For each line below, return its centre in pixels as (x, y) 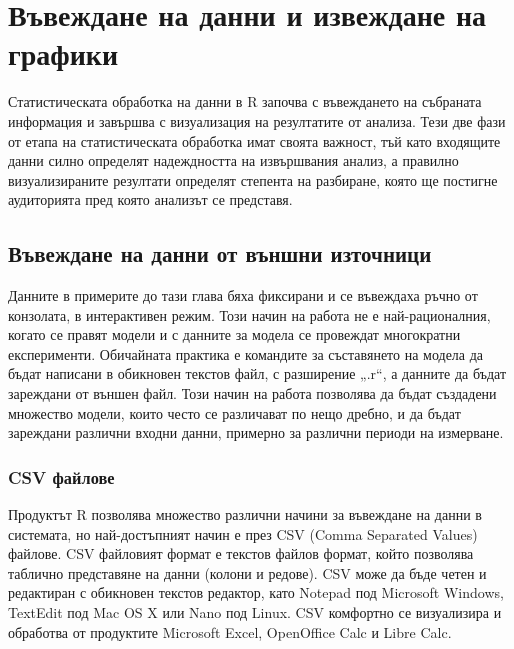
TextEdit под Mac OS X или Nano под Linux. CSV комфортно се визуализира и (255, 612)
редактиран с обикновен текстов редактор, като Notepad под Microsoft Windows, (256, 592)
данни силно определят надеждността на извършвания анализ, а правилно (233, 160)
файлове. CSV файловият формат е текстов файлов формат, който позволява (241, 553)
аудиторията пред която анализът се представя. (150, 199)
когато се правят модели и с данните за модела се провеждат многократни (234, 334)
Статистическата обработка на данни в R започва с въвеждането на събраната (245, 101)
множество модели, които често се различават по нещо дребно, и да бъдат (234, 412)
